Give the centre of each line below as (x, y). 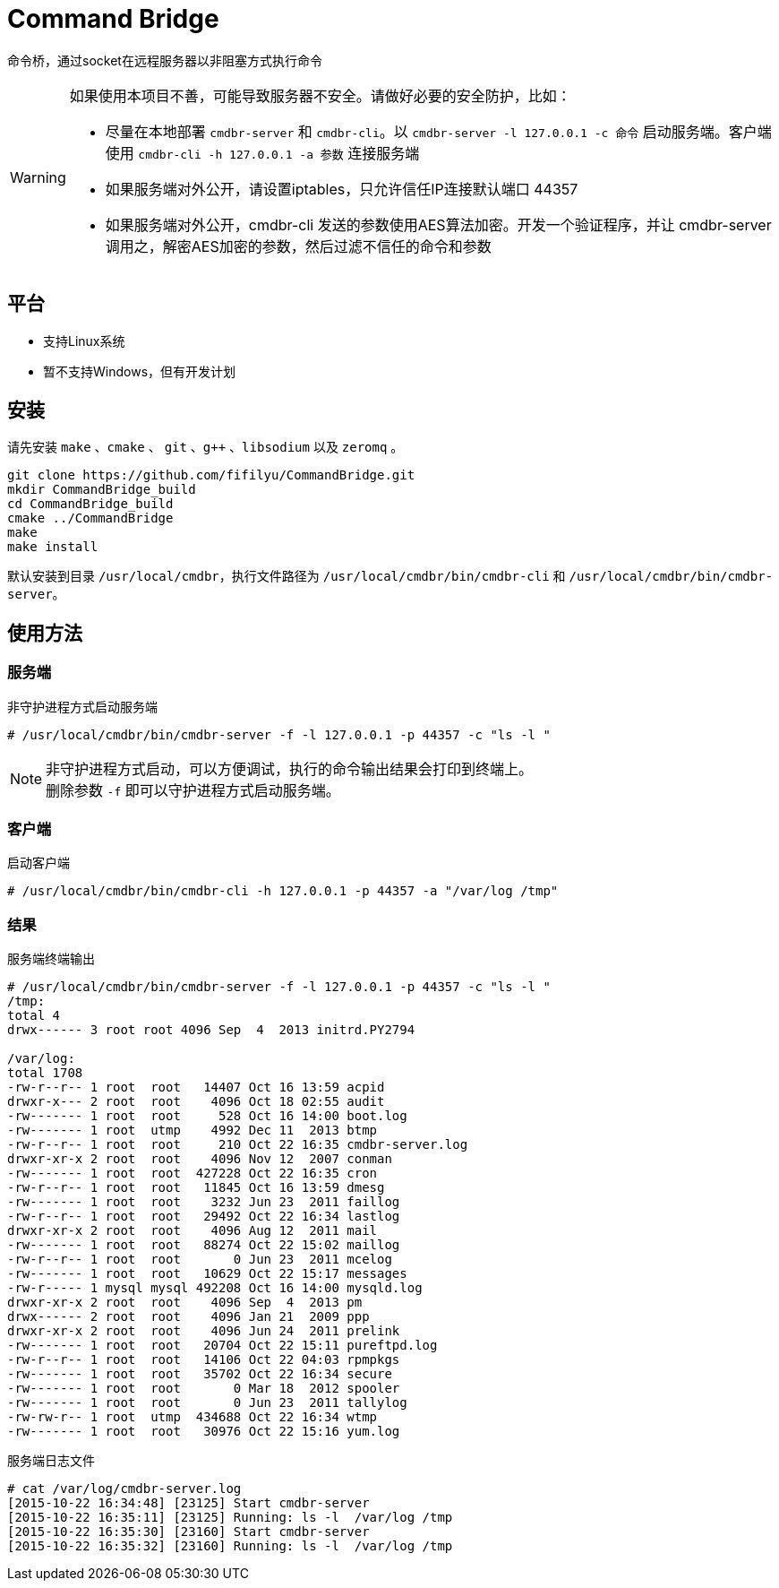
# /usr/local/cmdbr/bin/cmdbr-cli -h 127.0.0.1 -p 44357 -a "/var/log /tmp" (283, 891)
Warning (38, 177)
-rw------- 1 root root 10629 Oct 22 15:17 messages (207, 1274)
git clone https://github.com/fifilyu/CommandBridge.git (211, 475)
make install (53, 547)
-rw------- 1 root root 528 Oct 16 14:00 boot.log (207, 1116)
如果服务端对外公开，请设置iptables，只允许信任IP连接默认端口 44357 (342, 189)
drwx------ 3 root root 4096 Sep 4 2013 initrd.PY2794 (211, 1030)
